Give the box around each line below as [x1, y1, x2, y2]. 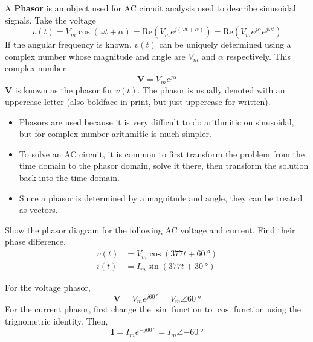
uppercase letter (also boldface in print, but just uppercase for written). [5, 95, 271, 108]
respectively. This [226, 49, 291, 62]
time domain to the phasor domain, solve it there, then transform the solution [19, 159, 309, 172]
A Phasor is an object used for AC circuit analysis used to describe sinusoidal [5, 2, 296, 14]
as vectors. [19, 203, 58, 216]
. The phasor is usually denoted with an [137, 83, 285, 96]
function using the [234, 303, 302, 315]
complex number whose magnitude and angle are [5, 49, 186, 62]
